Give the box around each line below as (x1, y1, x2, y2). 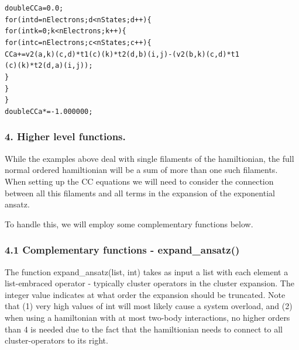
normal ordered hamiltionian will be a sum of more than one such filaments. (5, 164, 278, 176)
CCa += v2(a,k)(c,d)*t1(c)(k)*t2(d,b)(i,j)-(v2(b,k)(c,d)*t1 (5, 50, 239, 58)
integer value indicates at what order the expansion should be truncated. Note (5, 288, 286, 300)
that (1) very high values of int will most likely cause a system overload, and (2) (5, 300, 293, 312)
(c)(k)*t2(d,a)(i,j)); (5, 61, 93, 70)
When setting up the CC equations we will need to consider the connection (5, 175, 274, 187)
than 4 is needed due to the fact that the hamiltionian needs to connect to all (5, 323, 283, 335)
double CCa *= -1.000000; (5, 107, 93, 116)
